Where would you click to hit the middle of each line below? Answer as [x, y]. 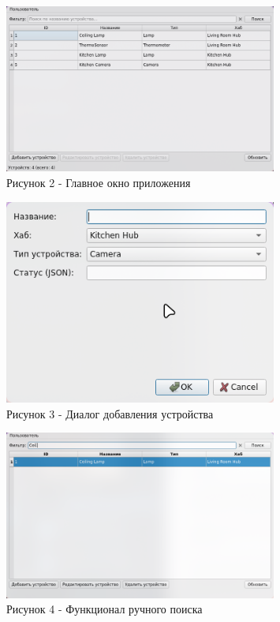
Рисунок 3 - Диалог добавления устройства [110, 413]
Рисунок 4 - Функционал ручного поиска [105, 609]
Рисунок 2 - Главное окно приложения [99, 182]
